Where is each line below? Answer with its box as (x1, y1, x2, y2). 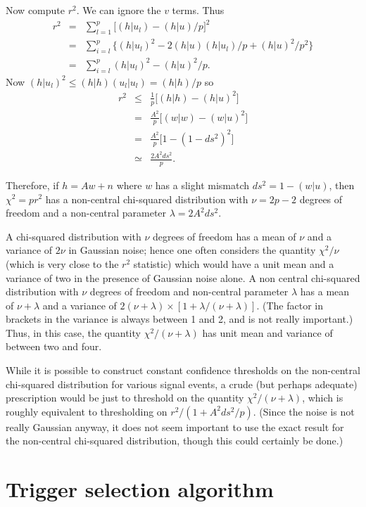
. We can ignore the (76, 3, 161, 17)
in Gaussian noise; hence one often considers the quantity (68, 243, 316, 257)
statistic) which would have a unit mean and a (133, 256, 334, 271)
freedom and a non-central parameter (6, 205, 167, 220)
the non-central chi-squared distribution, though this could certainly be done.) (6, 433, 343, 448)
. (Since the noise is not (253, 404, 355, 418)
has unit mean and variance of (202, 325, 333, 340)
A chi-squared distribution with (6, 229, 141, 243)
